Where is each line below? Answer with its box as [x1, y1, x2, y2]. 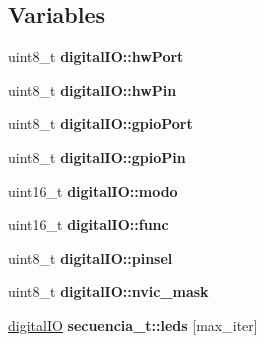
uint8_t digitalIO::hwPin [8, 79, 177, 100]
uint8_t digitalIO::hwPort [8, 46, 184, 67]
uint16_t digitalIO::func [8, 214, 169, 235]
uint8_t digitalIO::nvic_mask [8, 281, 209, 302]
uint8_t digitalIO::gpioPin [8, 146, 186, 167]
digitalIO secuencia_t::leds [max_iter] [8, 314, 258, 335]
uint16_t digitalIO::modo [8, 180, 178, 201]
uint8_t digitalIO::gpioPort [8, 113, 193, 134]
